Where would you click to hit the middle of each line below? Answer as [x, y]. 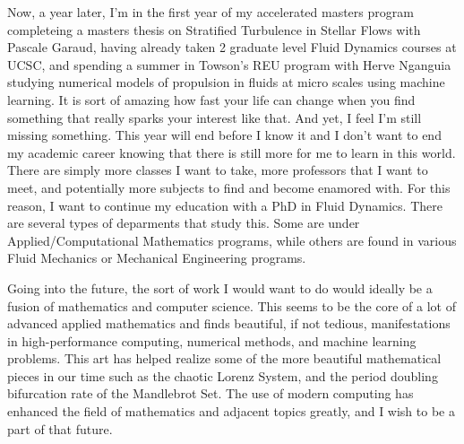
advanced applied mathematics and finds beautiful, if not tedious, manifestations [229, 323]
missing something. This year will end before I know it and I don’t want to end [224, 135]
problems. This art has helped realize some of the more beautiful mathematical [224, 358]
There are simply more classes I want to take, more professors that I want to [218, 170]
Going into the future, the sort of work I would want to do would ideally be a [220, 287]
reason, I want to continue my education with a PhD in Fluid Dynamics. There [225, 205]
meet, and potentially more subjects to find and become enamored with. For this [229, 187]
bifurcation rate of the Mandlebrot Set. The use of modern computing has [211, 393]
